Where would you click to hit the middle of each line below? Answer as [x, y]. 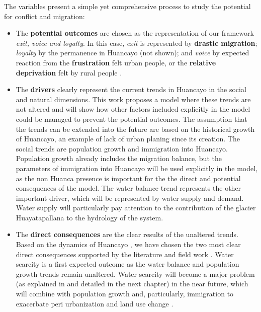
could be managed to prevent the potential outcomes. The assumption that [132, 119]
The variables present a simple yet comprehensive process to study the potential [127, 6]
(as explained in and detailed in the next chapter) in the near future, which [132, 284]
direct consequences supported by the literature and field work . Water [125, 254]
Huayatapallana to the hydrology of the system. [90, 217]
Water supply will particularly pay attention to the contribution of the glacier [136, 208]
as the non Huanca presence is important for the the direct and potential [128, 178]
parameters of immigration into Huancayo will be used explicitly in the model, [137, 168]
